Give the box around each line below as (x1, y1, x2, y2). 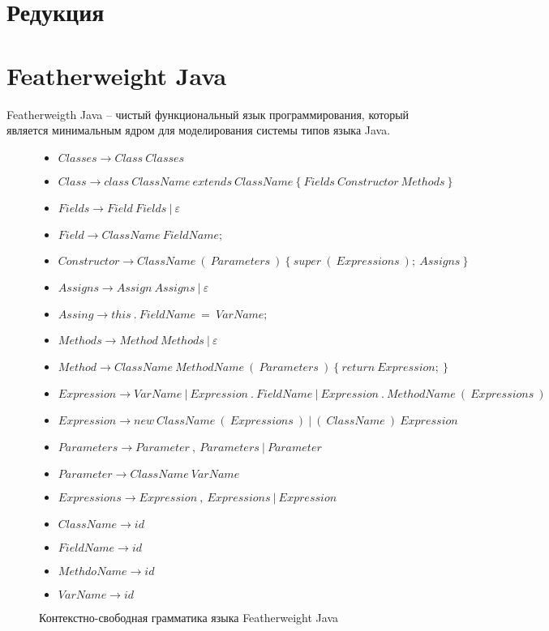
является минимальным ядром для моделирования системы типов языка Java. (6, 122, 391, 139)
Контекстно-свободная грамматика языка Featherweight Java (39, 608, 338, 625)
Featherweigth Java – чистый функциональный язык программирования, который (6, 105, 410, 122)
